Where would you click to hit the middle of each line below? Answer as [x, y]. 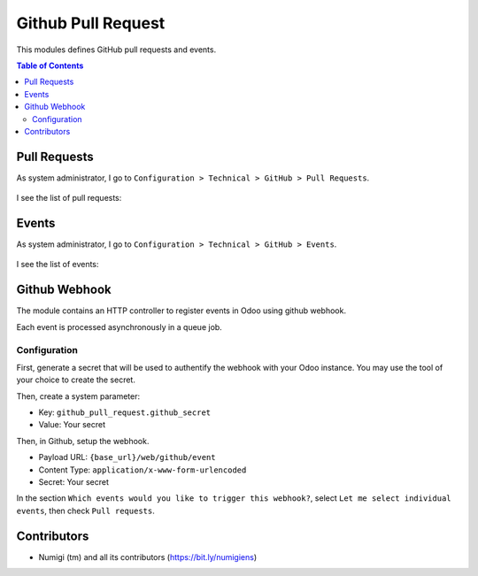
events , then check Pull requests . [85, 511]
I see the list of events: [58, 265]
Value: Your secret [72, 425]
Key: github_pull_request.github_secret [125, 412]
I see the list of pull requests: [69, 198]
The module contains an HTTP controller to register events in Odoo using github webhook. [181, 311]
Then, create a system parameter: [78, 396]
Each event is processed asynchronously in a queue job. [119, 326]
